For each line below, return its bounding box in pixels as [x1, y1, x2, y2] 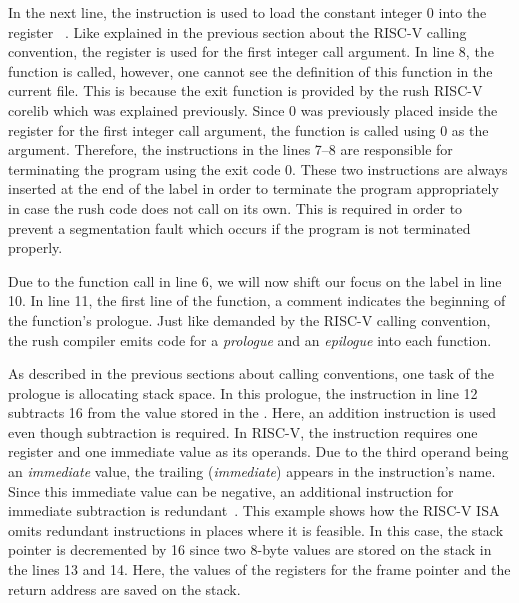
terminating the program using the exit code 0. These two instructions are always [8, 158, 508, 179]
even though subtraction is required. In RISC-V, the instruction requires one [8, 421, 478, 442]
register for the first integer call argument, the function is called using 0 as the [8, 119, 489, 140]
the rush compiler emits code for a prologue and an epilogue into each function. [8, 329, 492, 350]
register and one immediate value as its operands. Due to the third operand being [8, 441, 509, 462]
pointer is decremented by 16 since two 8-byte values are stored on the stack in [8, 539, 492, 560]
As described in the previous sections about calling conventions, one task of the [8, 363, 494, 384]
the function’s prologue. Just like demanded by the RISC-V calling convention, [8, 309, 491, 330]
